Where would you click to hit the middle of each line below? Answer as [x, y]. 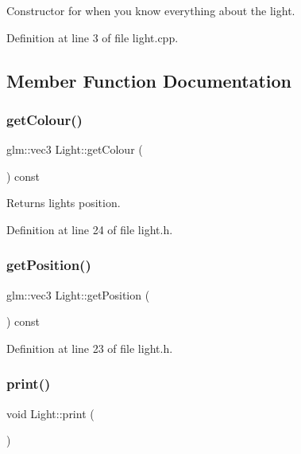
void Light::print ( [50, 413]
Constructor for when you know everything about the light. [151, 10]
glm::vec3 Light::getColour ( [75, 149]
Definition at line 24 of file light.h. [90, 229]
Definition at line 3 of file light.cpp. [93, 37]
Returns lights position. [64, 203]
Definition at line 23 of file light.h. [90, 348]
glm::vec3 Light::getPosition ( [78, 294]
